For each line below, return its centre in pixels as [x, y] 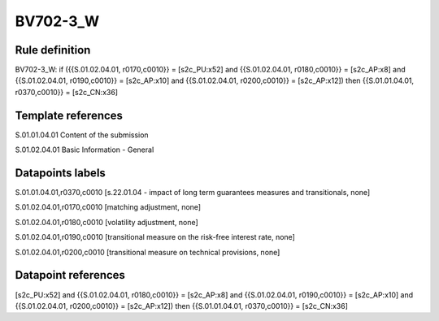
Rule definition [53, 50]
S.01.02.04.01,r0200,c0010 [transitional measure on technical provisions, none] [148, 252]
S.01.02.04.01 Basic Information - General [85, 150]
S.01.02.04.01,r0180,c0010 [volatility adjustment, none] [106, 222]
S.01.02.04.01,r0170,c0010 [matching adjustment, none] [108, 207]
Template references [69, 115]
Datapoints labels [60, 173]
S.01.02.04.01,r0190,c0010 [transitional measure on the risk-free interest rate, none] [155, 237]
